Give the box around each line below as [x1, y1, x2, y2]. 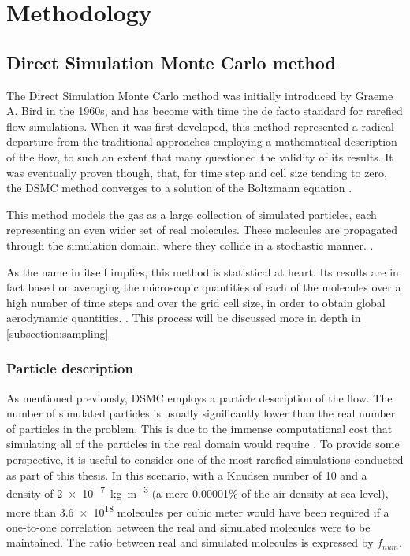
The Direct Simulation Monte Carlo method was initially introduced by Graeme [6, 87, 393, 103]
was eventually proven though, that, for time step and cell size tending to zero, [6, 164, 387, 180]
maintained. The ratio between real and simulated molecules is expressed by [6, 534, 374, 550]
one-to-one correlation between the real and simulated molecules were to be [6, 518, 371, 535]
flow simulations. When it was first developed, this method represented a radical [6, 117, 394, 134]
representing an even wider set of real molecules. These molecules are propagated [6, 221, 397, 238]
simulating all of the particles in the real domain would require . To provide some [6, 436, 400, 452]
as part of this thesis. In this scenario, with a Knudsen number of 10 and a [6, 466, 367, 483]
